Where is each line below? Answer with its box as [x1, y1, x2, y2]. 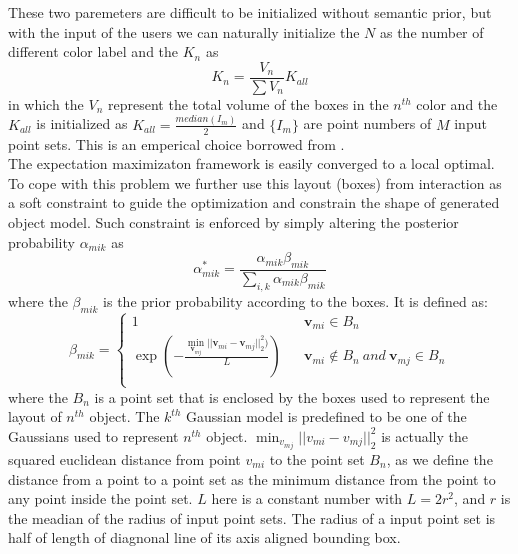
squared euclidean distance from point [8, 448, 241, 469]
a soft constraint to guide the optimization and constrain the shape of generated [8, 192, 500, 213]
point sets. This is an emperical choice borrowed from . [8, 133, 345, 154]
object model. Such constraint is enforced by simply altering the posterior [8, 212, 459, 233]
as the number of [379, 21, 484, 42]
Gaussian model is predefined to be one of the [186, 406, 467, 427]
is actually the [381, 425, 468, 446]
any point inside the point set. [8, 488, 193, 509]
